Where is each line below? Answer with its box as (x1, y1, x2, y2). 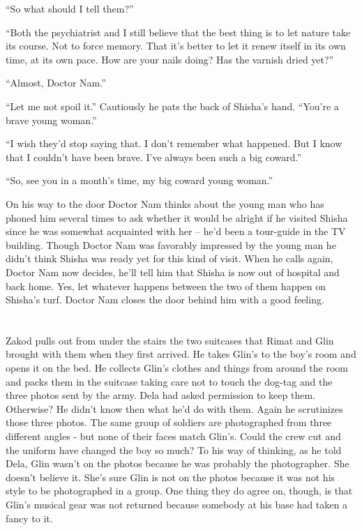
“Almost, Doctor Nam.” (6, 75, 106, 90)
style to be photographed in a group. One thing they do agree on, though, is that (6, 483, 353, 498)
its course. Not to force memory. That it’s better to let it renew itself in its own (6, 38, 346, 53)
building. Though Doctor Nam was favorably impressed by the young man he (6, 237, 336, 252)
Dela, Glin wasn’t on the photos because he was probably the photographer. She (6, 456, 349, 471)
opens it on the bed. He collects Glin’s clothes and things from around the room (6, 361, 348, 375)
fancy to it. (6, 510, 53, 525)
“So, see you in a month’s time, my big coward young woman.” (6, 173, 273, 188)
